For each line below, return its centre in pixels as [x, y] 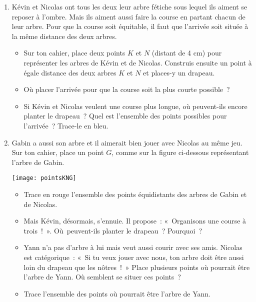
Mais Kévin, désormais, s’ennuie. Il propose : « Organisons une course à [135, 221]
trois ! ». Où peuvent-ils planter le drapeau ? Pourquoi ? [113, 230]
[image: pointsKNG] [44, 178]
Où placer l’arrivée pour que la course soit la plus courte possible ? [127, 89]
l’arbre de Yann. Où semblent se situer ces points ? [102, 277]
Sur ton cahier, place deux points [74, 53]
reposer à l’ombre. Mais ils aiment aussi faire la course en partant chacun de [128, 16]
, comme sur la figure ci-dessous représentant [180, 152]
